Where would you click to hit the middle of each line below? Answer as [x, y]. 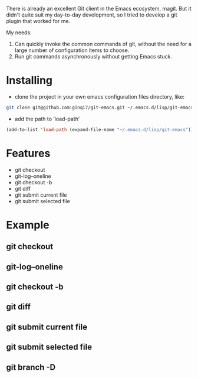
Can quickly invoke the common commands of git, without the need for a [103, 44]
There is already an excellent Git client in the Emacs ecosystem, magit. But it [99, 9]
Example [28, 225]
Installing [29, 81]
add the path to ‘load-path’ [47, 119]
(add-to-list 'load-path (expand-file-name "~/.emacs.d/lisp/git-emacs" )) [100, 129]
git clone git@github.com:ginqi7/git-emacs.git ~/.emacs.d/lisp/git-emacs [100, 107]
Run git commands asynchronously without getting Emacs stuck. [93, 56]
